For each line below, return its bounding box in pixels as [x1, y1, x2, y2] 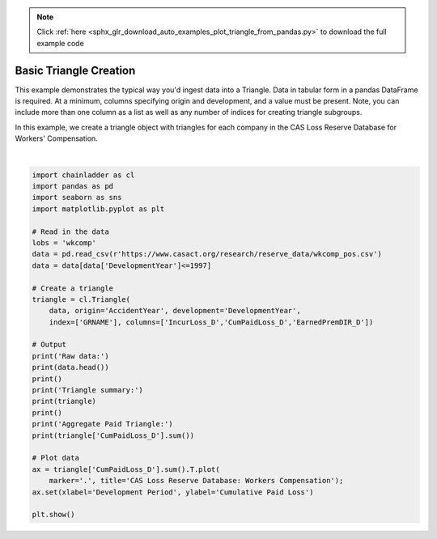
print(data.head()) [32, 363, 109, 372]
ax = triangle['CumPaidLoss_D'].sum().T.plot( [32, 465, 220, 473]
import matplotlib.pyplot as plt [32, 204, 165, 214]
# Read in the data [32, 227, 109, 236]
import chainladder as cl [32, 170, 135, 180]
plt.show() [32, 510, 75, 520]
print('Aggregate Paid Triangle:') [32, 419, 173, 429]
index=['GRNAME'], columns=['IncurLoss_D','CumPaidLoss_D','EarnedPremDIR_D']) [49, 317, 374, 327]
